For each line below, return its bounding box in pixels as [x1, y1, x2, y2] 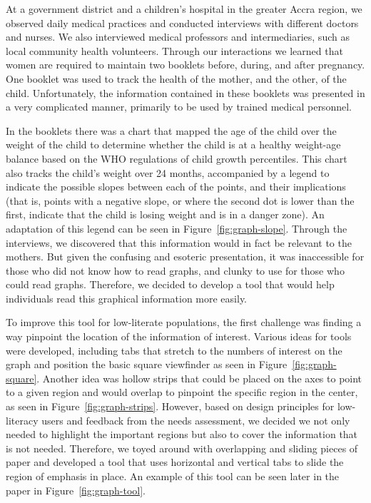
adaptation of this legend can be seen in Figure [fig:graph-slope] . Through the [6, 220, 347, 235]
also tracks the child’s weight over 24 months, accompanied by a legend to [6, 165, 330, 180]
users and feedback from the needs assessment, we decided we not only [41, 412, 350, 427]
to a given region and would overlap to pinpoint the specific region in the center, [6, 385, 358, 400]
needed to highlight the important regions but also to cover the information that [6, 427, 358, 442]
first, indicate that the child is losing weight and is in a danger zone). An [6, 207, 325, 222]
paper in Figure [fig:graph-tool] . [6, 482, 146, 497]
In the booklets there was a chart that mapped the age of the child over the [6, 123, 337, 138]
